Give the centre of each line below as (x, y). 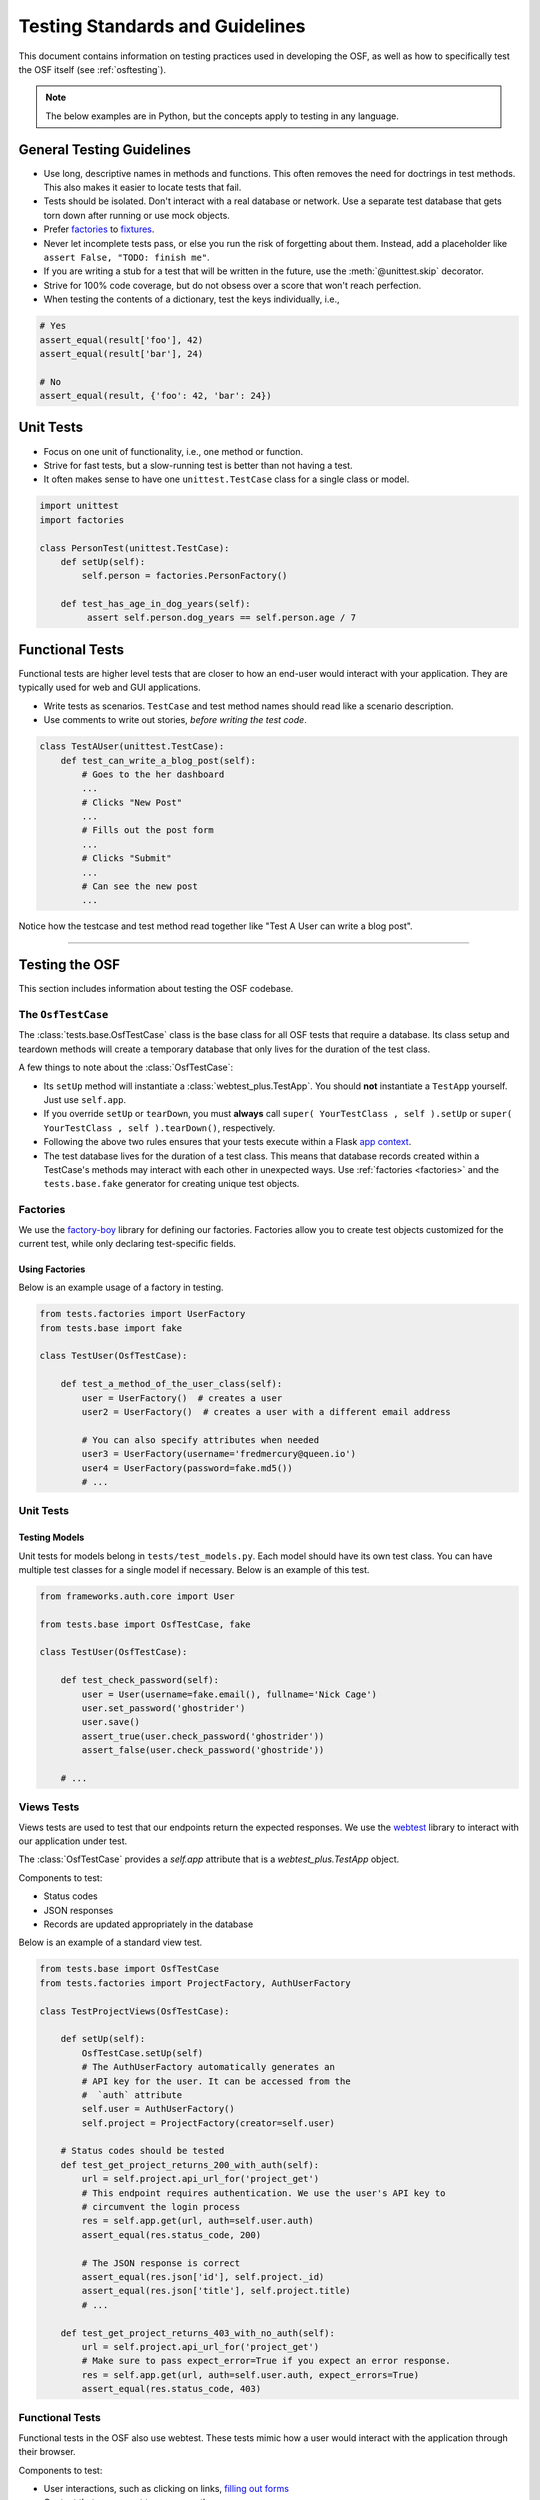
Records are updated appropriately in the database (148, 1924)
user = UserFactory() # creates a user (182, 1398)
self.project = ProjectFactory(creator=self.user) (208, 2123)
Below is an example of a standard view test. (110, 1942)
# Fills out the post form (147, 830)
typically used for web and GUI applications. (109, 687)
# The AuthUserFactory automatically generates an (208, 2067)
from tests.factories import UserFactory (142, 1314)
